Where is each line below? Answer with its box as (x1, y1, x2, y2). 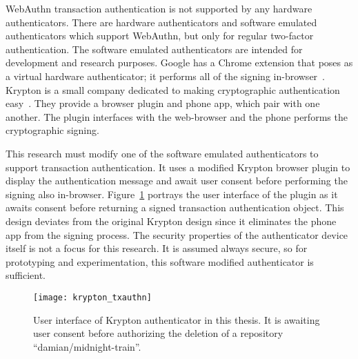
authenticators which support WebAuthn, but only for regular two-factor (6, 28, 314, 43)
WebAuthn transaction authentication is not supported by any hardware (6, 1, 312, 15)
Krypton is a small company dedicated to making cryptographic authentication (6, 82, 340, 97)
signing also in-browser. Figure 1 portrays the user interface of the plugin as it (6, 186, 338, 201)
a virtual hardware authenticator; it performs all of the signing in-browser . (6, 68, 325, 83)
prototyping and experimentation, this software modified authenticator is (6, 254, 314, 269)
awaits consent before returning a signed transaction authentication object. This (6, 200, 344, 215)
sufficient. (6, 268, 46, 282)
